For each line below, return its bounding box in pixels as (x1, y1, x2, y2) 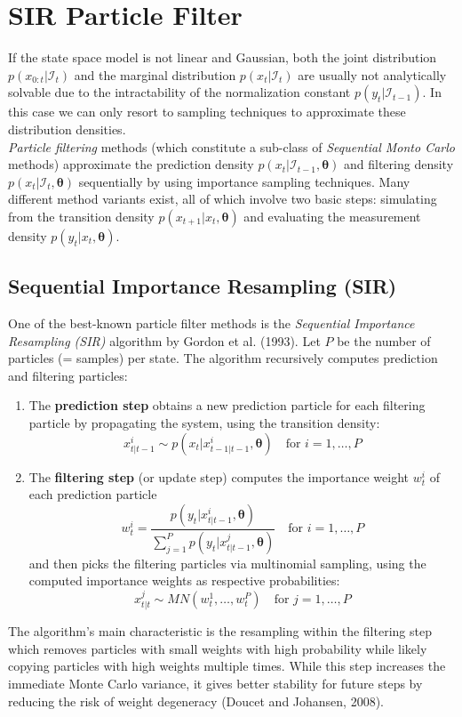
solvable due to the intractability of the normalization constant (8, 83, 351, 101)
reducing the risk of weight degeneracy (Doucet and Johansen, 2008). (8, 691, 384, 710)
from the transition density (8, 206, 155, 225)
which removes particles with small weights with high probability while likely (8, 639, 427, 657)
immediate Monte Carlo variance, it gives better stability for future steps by (8, 673, 423, 692)
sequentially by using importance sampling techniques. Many (78, 172, 410, 190)
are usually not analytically (298, 65, 447, 84)
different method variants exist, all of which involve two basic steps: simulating (8, 189, 437, 208)
